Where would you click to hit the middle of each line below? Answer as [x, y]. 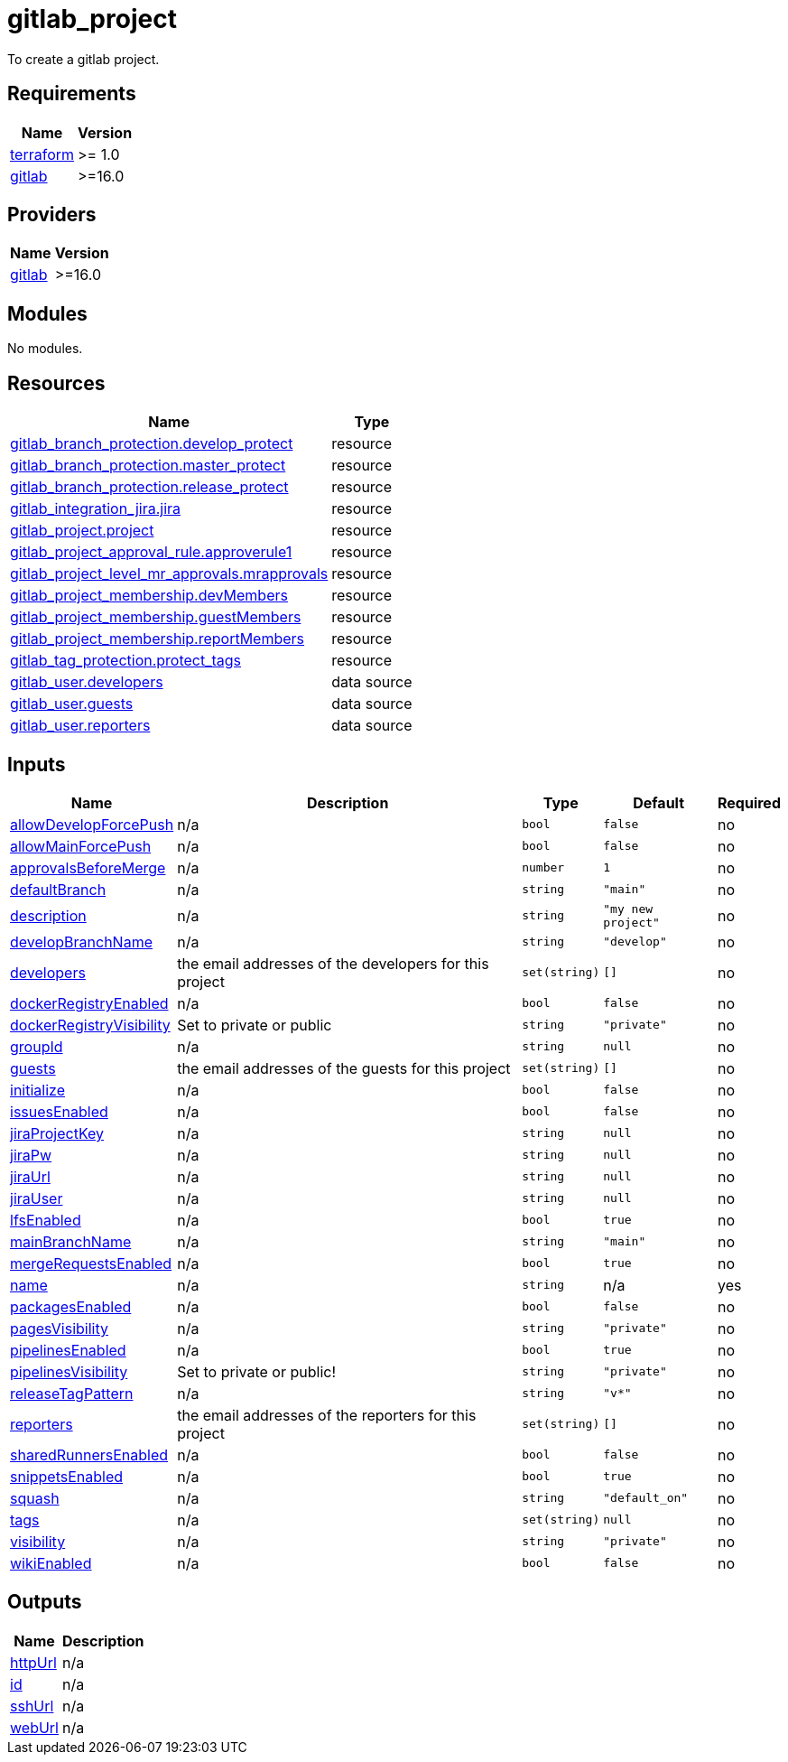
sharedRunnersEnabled [89, 1454]
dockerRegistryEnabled [89, 1003]
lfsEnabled [46, 1220]
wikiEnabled [51, 1563]
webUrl [34, 1727]
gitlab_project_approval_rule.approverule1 [151, 552]
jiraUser [37, 1198]
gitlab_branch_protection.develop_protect [152, 444]
